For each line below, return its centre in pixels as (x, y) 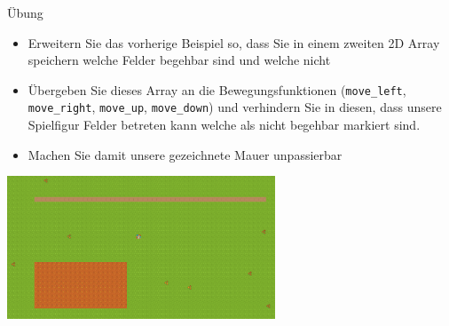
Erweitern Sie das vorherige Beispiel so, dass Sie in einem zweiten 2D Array (234, 42)
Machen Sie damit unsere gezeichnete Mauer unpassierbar (185, 154)
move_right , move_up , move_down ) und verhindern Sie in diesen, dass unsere (235, 107)
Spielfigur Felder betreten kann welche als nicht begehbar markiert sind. (224, 125)
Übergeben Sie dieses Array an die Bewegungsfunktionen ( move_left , (217, 89)
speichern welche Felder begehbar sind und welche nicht (179, 60)
